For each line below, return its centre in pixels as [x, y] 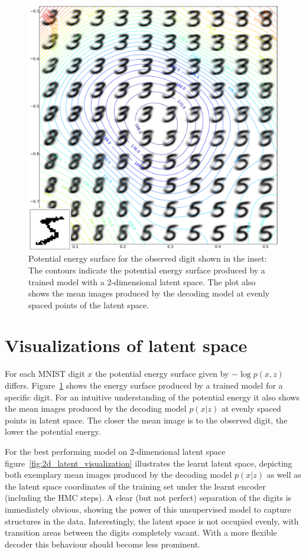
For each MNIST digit [45, 374]
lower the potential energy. [53, 431]
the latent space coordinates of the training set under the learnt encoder [135, 486]
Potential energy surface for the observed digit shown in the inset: [148, 258]
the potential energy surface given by [162, 374]
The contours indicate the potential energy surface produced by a [147, 270]
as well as [284, 475]
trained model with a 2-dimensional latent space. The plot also [142, 281]
